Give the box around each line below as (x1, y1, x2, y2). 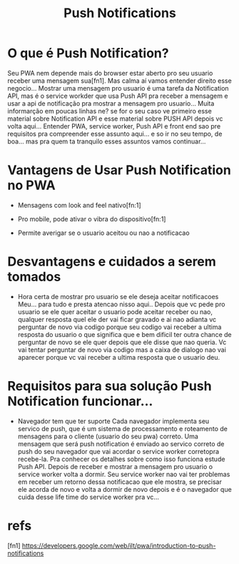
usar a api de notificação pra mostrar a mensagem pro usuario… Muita (7, 99, 215, 108)
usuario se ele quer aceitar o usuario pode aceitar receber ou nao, (17, 307, 213, 316)
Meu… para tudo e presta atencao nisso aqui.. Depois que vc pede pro (17, 300, 225, 308)
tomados (7, 269, 61, 285)
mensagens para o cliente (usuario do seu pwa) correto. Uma (17, 432, 198, 440)
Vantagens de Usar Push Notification (7, 162, 232, 178)
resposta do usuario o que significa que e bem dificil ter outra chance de (17, 330, 232, 338)
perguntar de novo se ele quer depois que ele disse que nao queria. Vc (17, 338, 227, 346)
